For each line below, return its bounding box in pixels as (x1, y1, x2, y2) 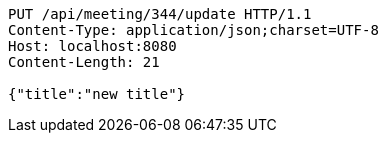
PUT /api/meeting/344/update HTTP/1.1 (8, 6, 312, 22)
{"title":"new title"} (8, 86, 186, 102)
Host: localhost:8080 (8, 38, 177, 54)
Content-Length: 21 (8, 54, 160, 70)
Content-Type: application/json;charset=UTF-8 (8, 22, 379, 38)
